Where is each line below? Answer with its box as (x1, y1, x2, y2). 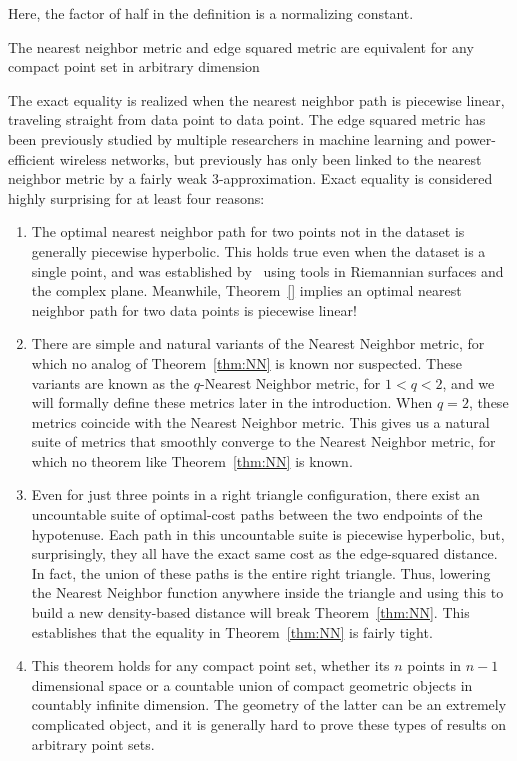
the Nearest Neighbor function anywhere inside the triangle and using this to (31, 582, 504, 603)
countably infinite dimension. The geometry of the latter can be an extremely (31, 694, 507, 715)
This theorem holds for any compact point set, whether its (31, 655, 390, 676)
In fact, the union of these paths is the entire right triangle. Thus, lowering (31, 562, 491, 583)
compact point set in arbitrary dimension (8, 56, 260, 77)
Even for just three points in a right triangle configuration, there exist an (31, 484, 480, 505)
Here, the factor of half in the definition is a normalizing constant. (8, 3, 414, 23)
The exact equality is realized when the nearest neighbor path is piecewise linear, (8, 89, 505, 110)
